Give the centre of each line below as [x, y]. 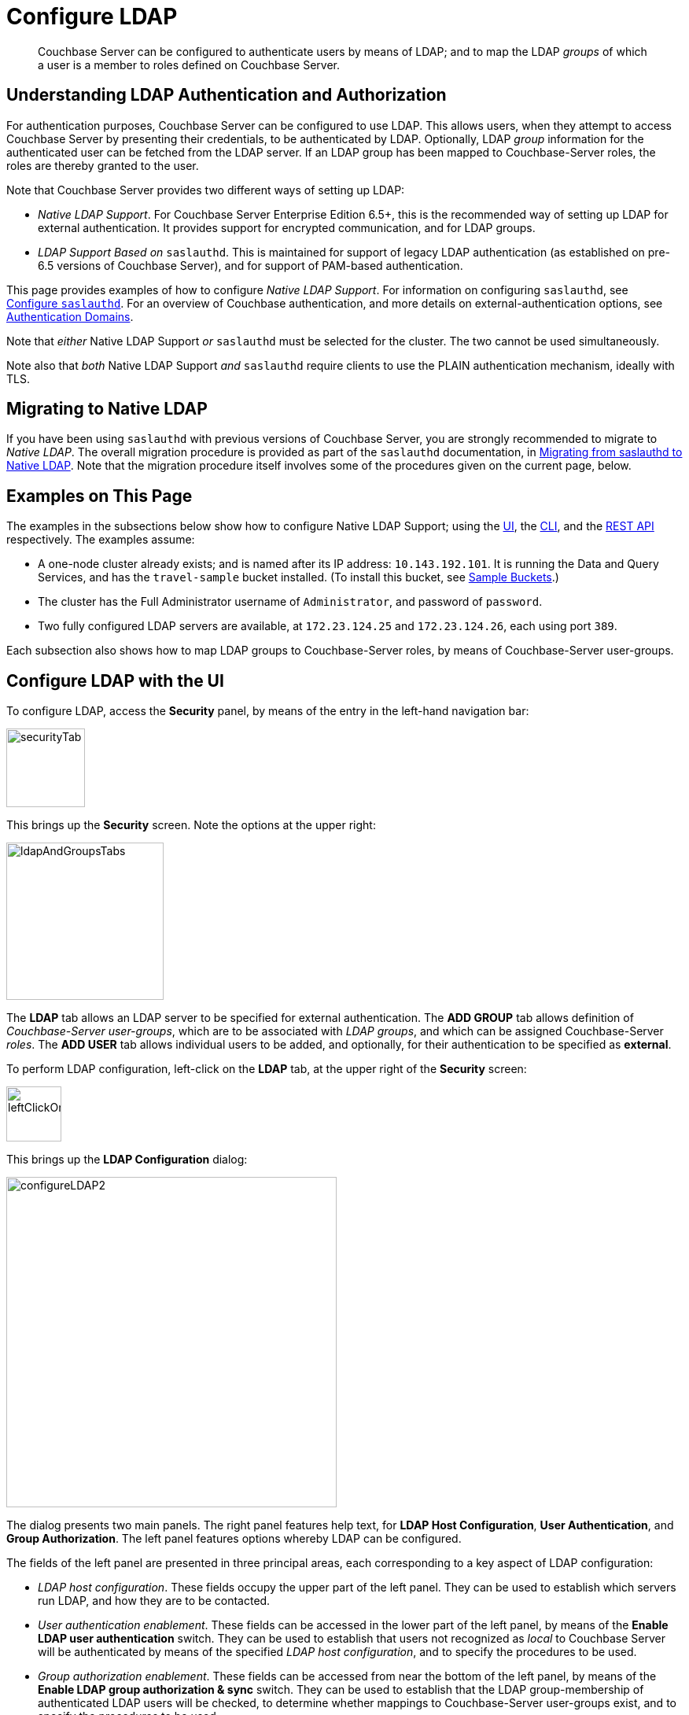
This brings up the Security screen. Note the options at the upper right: [191, 825]
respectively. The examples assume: [101, 540]
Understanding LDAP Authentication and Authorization [227, 95]
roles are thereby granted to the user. [103, 165]
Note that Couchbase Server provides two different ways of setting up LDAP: [206, 190]
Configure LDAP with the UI [115, 680]
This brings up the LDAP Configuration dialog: [127, 1160]
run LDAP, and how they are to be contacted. [154, 1601]
